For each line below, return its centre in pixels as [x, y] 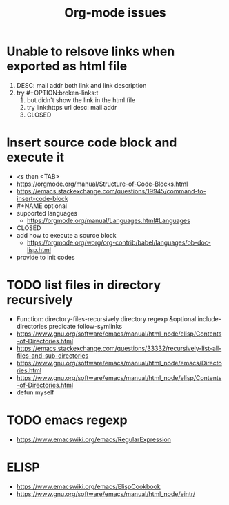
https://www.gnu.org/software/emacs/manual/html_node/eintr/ [106, 494]
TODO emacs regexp [67, 420]
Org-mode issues [115, 13]
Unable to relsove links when [91, 51]
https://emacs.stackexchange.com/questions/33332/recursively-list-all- [119, 348]
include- [209, 318]
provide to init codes [46, 257]
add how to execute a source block [66, 235]
